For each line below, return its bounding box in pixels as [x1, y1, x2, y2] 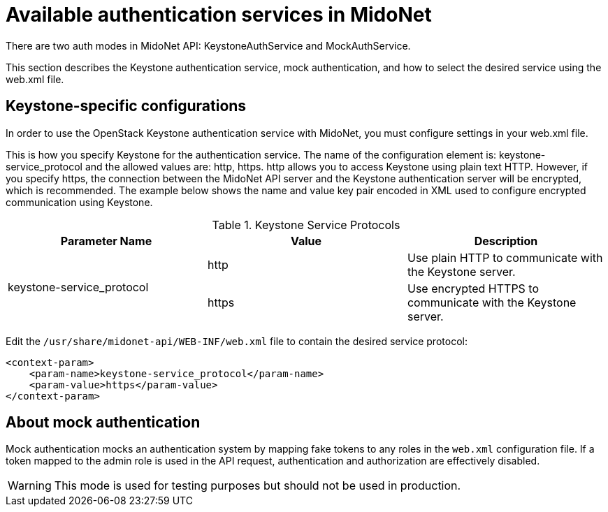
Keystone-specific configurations [6, 97, 247, 115]
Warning [8, 478, 52, 493]
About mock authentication [6, 414, 201, 432]
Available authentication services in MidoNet [6, 3, 432, 27]
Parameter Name [60, 233, 152, 248]
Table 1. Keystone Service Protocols [212, 217, 400, 232]
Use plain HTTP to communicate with [407, 250, 603, 265]
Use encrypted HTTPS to [407, 281, 540, 295]
